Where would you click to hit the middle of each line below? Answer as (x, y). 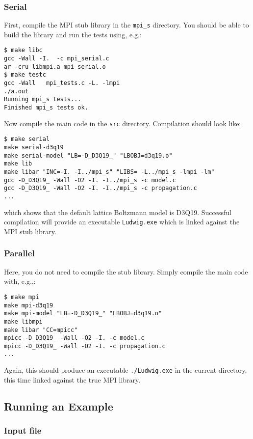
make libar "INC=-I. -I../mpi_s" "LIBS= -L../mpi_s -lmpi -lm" (109, 172)
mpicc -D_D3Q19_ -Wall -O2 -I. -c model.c (74, 338)
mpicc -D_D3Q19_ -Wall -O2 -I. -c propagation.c (85, 346)
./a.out (16, 91)
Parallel (19, 253)
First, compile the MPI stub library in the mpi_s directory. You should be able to (126, 25)
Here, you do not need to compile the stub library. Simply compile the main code (126, 271)
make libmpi (23, 321)
